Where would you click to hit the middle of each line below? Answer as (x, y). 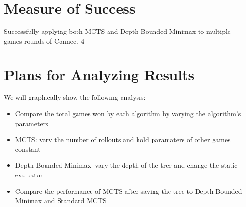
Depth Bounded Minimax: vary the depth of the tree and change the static (126, 165)
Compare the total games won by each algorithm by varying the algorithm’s (128, 114)
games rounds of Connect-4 (44, 40)
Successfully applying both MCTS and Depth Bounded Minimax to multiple (117, 31)
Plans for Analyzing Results (99, 74)
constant (28, 149)
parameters (32, 123)
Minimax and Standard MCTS (61, 200)
